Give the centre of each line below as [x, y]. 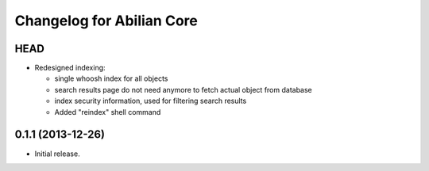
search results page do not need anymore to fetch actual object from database [184, 89]
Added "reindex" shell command [108, 112]
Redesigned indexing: [70, 68]
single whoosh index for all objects [111, 78]
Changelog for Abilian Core [106, 21]
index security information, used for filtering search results [151, 101]
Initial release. [57, 154]
